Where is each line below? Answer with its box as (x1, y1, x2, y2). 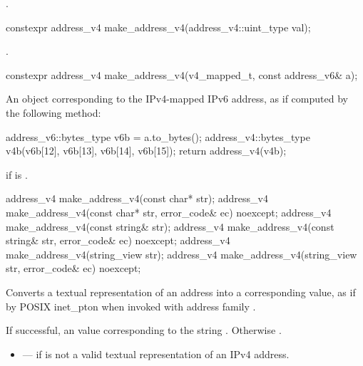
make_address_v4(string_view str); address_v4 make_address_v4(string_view (6, 246, 357, 261)
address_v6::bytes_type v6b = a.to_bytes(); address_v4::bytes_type (6, 129, 310, 144)
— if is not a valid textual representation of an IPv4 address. (22, 346, 290, 361)
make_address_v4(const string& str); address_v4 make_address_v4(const (6, 219, 334, 234)
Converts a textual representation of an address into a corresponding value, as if (6, 284, 356, 299)
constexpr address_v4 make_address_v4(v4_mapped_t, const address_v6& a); (6, 67, 358, 82)
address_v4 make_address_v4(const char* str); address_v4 (6, 191, 268, 206)
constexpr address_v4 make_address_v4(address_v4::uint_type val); (6, 19, 311, 34)
